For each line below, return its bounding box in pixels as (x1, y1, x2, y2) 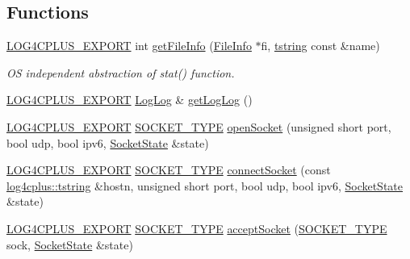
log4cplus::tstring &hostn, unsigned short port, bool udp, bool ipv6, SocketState (6, 177, 404, 194)
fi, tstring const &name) (261, 37, 380, 54)
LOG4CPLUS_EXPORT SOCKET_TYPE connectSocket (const (6, 161, 331, 178)
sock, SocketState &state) (6, 236, 133, 253)
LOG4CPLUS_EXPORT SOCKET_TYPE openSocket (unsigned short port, (6, 118, 391, 135)
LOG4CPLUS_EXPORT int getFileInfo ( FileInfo (6, 37, 252, 54)
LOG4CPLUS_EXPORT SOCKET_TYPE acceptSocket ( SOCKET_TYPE (6, 219, 387, 236)
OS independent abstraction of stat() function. (6, 64, 235, 81)
